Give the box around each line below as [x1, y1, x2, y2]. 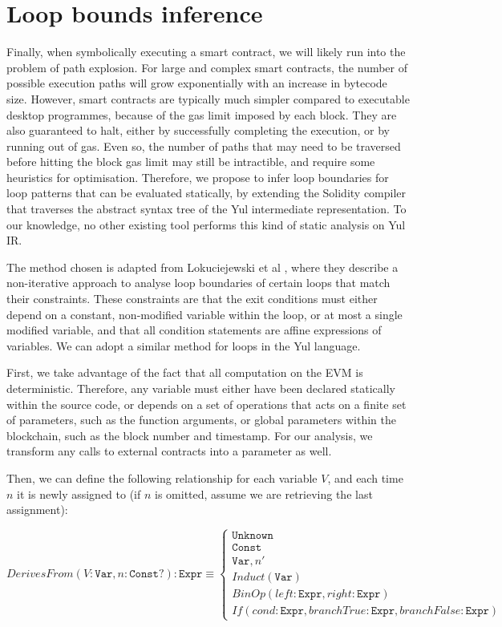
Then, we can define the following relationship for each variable [6, 469, 318, 486]
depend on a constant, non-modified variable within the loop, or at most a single [6, 305, 403, 322]
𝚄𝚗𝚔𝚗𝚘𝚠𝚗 [232, 530, 273, 542]
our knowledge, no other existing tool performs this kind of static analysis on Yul [6, 216, 406, 233]
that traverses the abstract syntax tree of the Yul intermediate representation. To [6, 200, 407, 217]
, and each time [327, 469, 403, 486]
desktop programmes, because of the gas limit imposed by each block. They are [6, 106, 397, 123]
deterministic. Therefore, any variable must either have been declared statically [6, 380, 395, 396]
